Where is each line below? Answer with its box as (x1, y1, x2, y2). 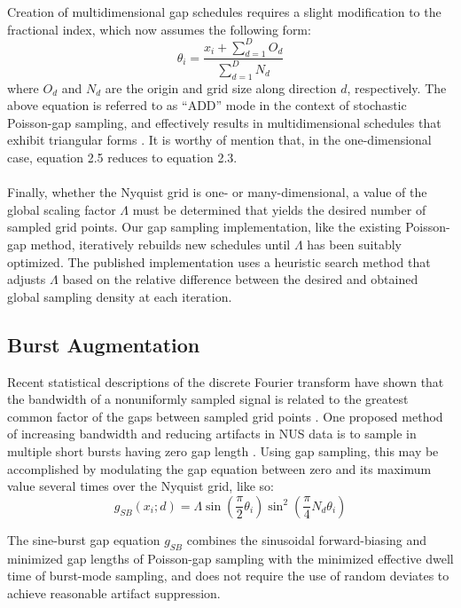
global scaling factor (7, 200, 116, 218)
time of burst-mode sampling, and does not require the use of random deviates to (7, 566, 449, 585)
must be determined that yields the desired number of (132, 200, 426, 218)
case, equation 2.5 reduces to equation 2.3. (7, 148, 238, 167)
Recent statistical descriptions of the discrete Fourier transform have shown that (7, 372, 444, 391)
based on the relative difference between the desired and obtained (62, 270, 418, 288)
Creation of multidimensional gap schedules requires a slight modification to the (7, 3, 441, 20)
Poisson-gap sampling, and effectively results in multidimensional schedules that (7, 113, 441, 131)
